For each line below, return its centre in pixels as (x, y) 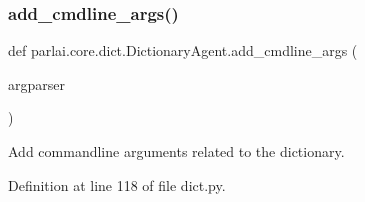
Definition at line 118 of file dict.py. (117, 184)
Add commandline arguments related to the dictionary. (176, 151)
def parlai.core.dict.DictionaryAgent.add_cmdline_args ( (183, 50)
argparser (36, 83)
